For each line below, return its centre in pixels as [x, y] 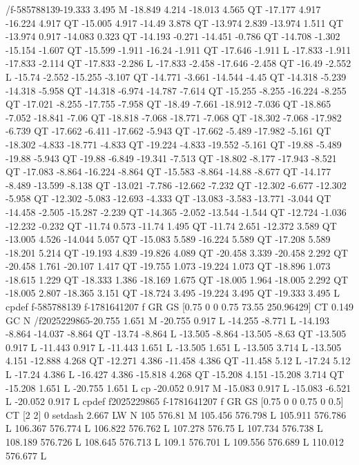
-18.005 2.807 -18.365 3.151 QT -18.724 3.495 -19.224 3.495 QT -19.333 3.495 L [173, 293]
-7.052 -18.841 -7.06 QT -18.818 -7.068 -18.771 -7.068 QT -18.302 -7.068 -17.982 [174, 117]
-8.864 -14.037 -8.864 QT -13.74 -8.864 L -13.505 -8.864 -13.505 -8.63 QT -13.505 [176, 334]
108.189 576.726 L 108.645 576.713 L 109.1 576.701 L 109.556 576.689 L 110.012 [175, 442]
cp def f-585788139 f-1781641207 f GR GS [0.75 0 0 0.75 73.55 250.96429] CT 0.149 [179, 307]
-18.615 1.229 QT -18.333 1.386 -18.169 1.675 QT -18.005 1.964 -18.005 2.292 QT [177, 279]
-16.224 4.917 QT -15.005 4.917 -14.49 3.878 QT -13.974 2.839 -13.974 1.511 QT [175, 22]
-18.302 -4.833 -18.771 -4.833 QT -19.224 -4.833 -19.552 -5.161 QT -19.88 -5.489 [174, 144]
